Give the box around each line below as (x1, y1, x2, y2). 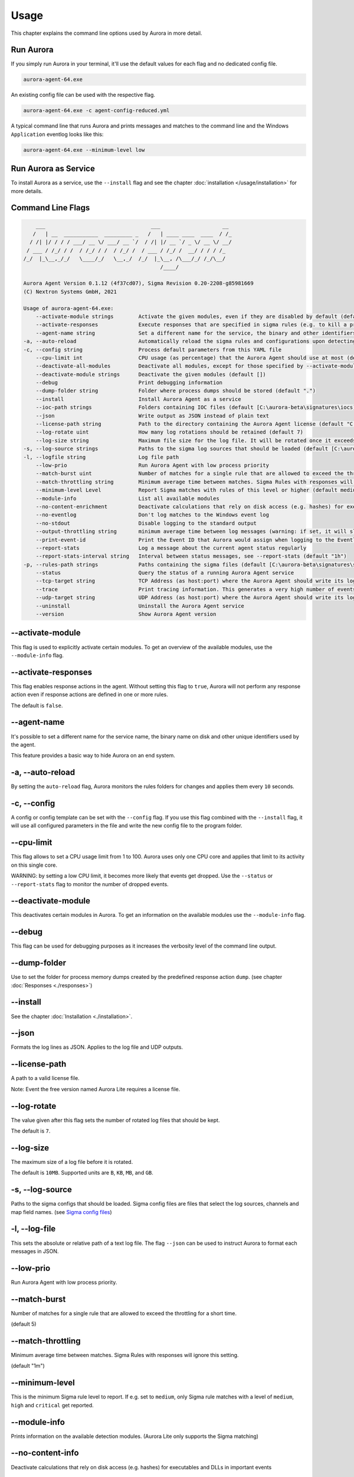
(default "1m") (11, 1362, 45, 1369)
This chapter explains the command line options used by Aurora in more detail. (11, 30, 202, 37)
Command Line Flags (11, 203, 90, 213)
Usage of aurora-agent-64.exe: (23, 305, 114, 311)
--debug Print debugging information (35, 379, 223, 386)
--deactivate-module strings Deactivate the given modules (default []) (35, 371, 267, 378)
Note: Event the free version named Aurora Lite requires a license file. (11, 1085, 181, 1092)
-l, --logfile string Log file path (23, 454, 179, 460)
